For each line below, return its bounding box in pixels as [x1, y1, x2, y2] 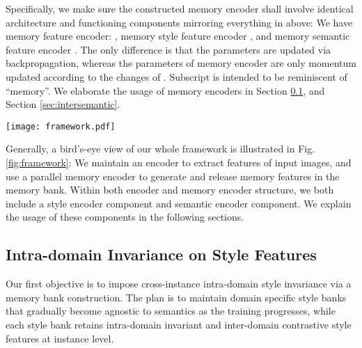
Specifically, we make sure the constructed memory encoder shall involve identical [6, 1, 354, 15]
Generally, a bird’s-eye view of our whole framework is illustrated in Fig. [6, 141, 315, 156]
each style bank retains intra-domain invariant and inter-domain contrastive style [6, 317, 352, 331]
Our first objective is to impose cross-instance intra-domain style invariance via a [6, 276, 352, 291]
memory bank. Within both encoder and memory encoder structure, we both [6, 182, 334, 197]
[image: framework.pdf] [6, 121, 116, 132]
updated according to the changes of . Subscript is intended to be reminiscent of [6, 69, 347, 84]
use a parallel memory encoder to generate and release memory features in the [6, 168, 340, 183]
